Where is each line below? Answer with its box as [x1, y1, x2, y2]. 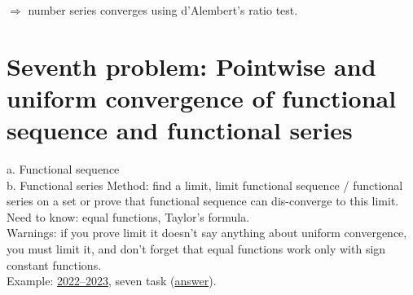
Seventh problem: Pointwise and [7, 49, 376, 82]
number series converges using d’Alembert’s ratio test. [28, 2, 298, 18]
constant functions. [7, 256, 102, 273]
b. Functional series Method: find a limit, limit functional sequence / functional [7, 176, 403, 193]
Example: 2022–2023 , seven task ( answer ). [7, 272, 217, 289]
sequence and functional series [7, 113, 353, 147]
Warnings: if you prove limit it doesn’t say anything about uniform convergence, [7, 224, 407, 241]
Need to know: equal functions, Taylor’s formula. [7, 208, 250, 225]
